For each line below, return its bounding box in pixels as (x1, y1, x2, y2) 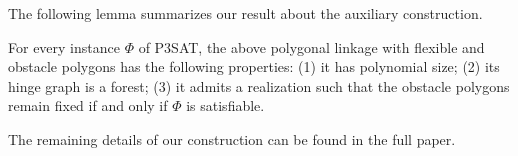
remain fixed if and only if (8, 95, 168, 116)
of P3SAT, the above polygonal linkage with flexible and (138, 36, 485, 57)
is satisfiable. (186, 95, 265, 116)
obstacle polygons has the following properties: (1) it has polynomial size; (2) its (8, 56, 500, 77)
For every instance (8, 36, 120, 57)
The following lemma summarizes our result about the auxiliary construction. (8, 3, 483, 23)
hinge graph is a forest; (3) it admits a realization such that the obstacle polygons (8, 75, 510, 96)
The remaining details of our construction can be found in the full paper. (8, 128, 456, 149)
